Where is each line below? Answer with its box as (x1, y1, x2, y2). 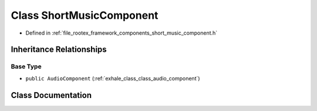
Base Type (11, 62, 42, 70)
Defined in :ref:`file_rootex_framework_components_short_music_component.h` (25, 29, 218, 36)
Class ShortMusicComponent (11, 9, 158, 22)
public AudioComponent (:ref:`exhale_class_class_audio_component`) (25, 75, 200, 82)
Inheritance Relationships (11, 45, 107, 55)
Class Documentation (11, 90, 92, 100)
